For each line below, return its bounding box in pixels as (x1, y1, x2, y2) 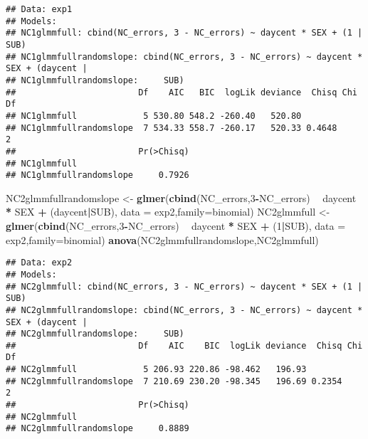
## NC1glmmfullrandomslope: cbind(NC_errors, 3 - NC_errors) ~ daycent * (6, 51, 363, 62)
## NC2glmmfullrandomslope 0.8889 (6, 423, 189, 434)
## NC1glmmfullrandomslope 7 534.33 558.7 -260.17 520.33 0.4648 (6, 122, 337, 133)
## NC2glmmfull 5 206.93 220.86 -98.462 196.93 (6, 364, 307, 375)
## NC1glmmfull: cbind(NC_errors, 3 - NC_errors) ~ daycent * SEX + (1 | (6, 28, 363, 38)
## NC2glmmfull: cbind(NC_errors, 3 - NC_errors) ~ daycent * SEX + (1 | (6, 281, 363, 292)
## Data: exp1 (6, 4, 73, 14)
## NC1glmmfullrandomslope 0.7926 (6, 170, 189, 181)
